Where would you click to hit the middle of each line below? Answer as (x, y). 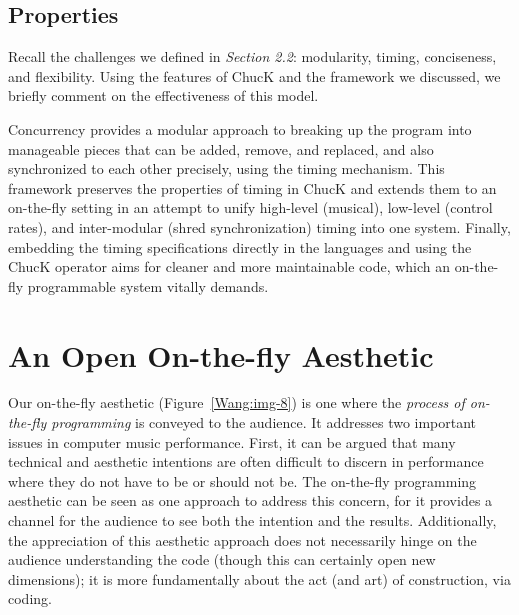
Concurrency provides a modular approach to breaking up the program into (240, 128)
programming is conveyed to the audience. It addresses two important (264, 422)
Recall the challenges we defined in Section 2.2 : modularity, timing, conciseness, (252, 56)
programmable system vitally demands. (148, 285)
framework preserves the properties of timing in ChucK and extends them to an (252, 187)
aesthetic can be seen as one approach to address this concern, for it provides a (250, 500)
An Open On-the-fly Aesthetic (221, 354)
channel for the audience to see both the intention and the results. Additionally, (252, 520)
